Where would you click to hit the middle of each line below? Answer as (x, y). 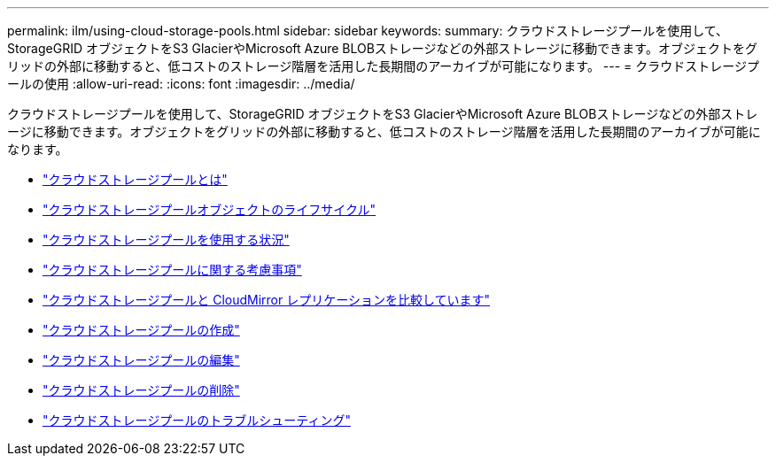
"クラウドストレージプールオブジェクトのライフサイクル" (210, 209)
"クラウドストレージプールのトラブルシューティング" (197, 420)
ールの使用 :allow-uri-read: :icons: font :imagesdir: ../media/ (181, 84)
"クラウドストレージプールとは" (135, 179)
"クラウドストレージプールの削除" (141, 390)
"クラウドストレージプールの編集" (141, 360)
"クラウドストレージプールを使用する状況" (166, 239)
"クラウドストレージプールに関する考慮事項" (172, 270)
